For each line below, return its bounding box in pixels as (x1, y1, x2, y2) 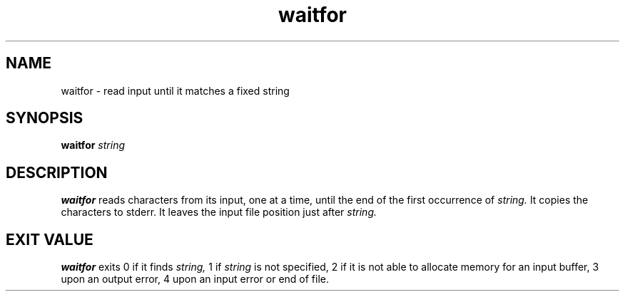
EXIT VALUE (6, 230, 93, 249)
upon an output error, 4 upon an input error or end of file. (61, 273, 330, 286)
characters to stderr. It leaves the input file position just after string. (61, 206, 377, 219)
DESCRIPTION (6, 163, 108, 182)
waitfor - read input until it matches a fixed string (61, 84, 290, 97)
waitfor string (61, 139, 126, 152)
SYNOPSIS (6, 109, 83, 127)
